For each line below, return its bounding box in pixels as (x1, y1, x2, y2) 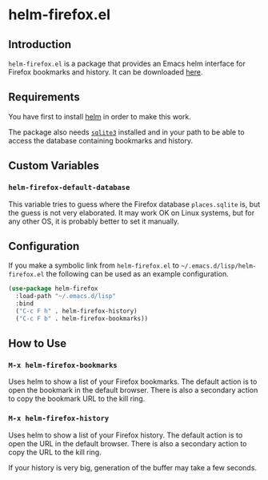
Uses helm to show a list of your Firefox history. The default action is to (8, 430, 243, 440)
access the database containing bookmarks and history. (8, 135, 194, 145)
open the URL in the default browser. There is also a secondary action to (8, 438, 247, 448)
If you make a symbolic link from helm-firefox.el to (8, 260, 180, 270)
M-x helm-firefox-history (8, 414, 110, 423)
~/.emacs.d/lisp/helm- (181, 262, 257, 270)
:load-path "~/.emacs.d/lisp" (15, 292, 116, 301)
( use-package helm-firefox (8, 284, 98, 293)
